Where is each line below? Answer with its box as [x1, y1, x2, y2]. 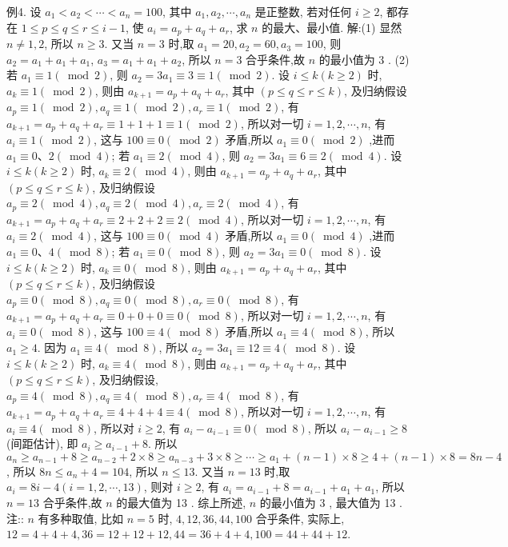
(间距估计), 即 [6, 435, 78, 452]
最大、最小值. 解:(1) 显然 [273, 18, 402, 35]
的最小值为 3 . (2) [318, 50, 410, 67]
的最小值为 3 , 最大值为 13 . [259, 493, 402, 510]
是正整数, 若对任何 [254, 3, 352, 19]
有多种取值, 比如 [38, 509, 124, 526]
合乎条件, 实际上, [255, 509, 345, 526]
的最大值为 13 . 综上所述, [116, 493, 246, 510]
